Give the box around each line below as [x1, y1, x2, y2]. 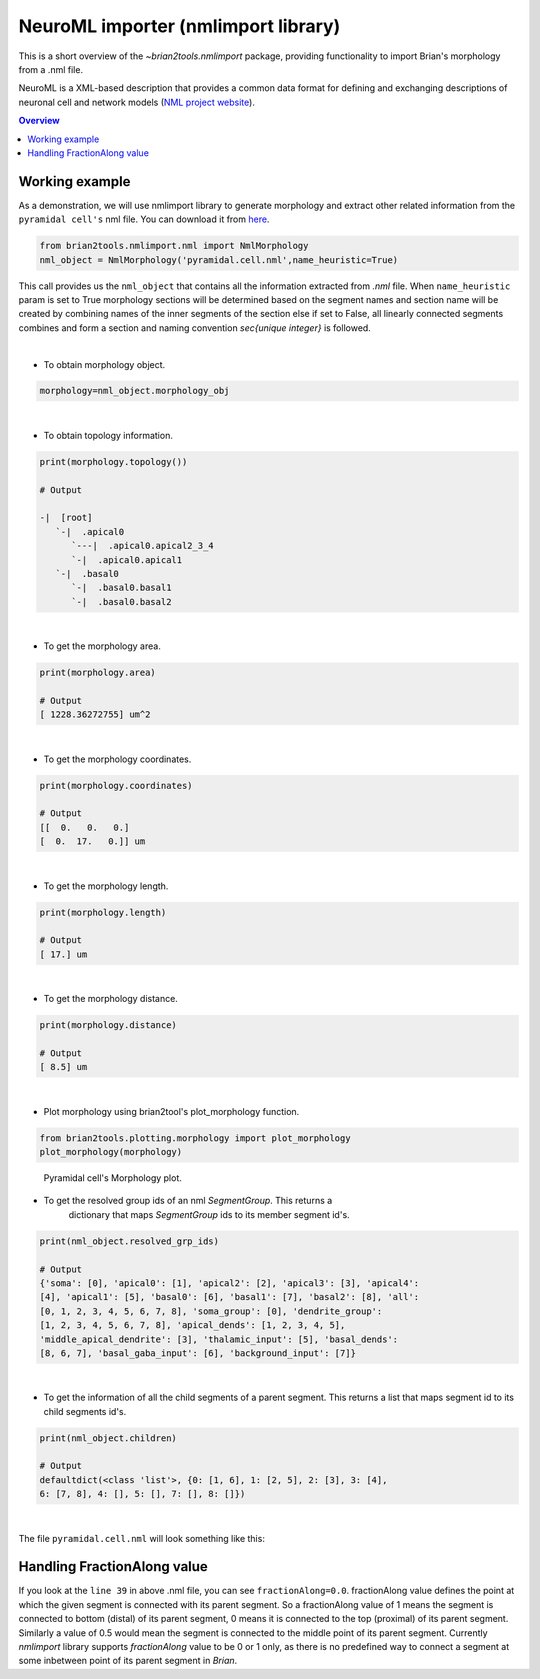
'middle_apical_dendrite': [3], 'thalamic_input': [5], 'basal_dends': [39, 1333, 399, 1345]
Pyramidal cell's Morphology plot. [43, 1172, 182, 1184]
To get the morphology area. [43, 640, 162, 652]
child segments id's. [43, 1405, 127, 1417]
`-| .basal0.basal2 [71, 596, 172, 607]
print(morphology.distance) [39, 1020, 177, 1031]
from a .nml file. [18, 63, 84, 75]
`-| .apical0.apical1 [71, 554, 183, 565]
